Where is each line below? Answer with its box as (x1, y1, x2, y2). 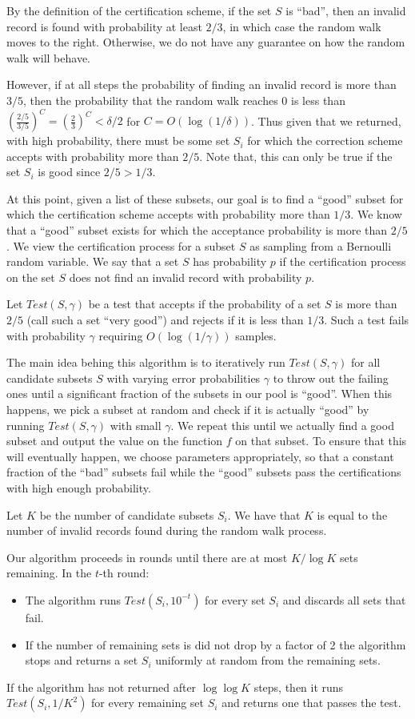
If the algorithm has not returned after (6, 678, 197, 695)
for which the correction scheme (247, 132, 403, 149)
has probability (193, 253, 267, 270)
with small (110, 416, 162, 433)
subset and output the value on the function (6, 432, 223, 449)
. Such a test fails (324, 311, 409, 327)
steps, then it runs (253, 678, 344, 695)
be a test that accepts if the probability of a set (88, 295, 321, 312)
